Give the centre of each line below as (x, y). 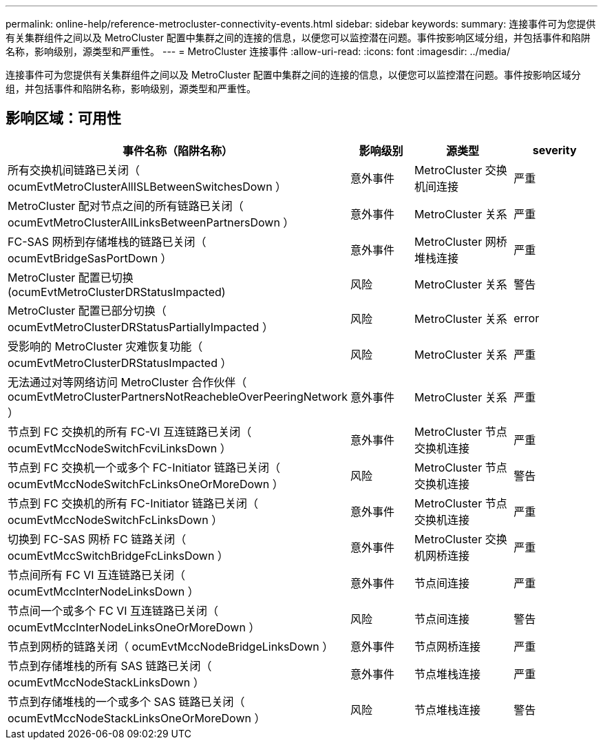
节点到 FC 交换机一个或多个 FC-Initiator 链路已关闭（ (144, 467)
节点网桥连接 (447, 646)
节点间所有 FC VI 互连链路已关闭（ (96, 575)
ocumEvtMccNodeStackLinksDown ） (106, 682)
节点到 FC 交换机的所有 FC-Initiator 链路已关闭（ (133, 503)
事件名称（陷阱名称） (178, 150)
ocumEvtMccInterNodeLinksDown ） (103, 591)
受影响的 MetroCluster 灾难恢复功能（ (105, 346)
